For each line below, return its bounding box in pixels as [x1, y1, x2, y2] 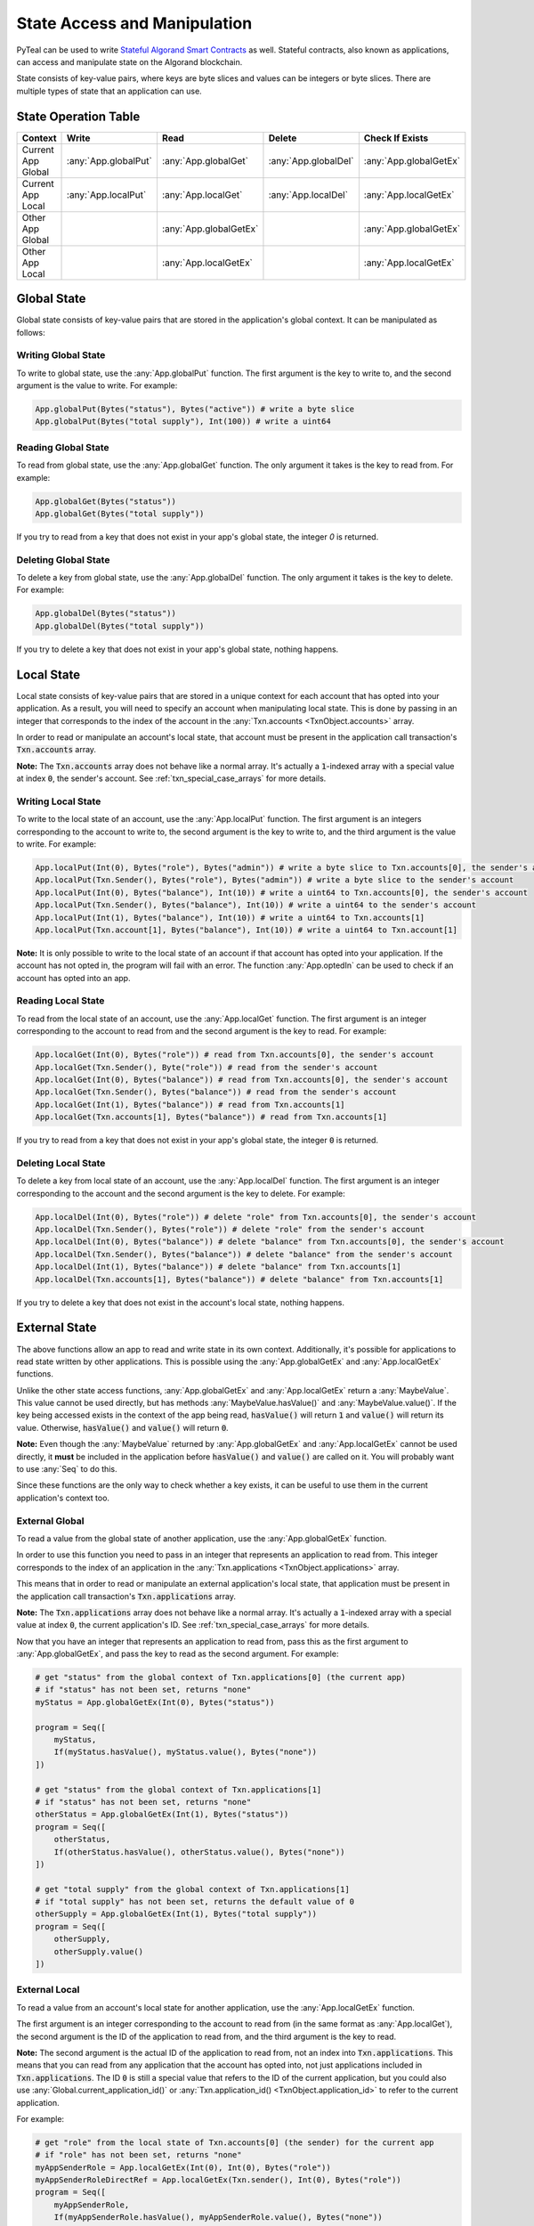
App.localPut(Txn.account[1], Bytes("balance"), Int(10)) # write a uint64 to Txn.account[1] [35, 924, 458, 935]
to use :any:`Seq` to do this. [16, 1464, 117, 1475]
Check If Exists [363, 132, 429, 144]
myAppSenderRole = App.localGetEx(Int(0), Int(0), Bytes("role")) [35, 2162, 331, 2173]
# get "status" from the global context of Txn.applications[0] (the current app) [35, 1672, 407, 1683]
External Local [16, 1984, 80, 1996]
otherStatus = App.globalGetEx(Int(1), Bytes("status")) [35, 1809, 289, 1820]
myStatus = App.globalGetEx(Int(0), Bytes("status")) [35, 1697, 275, 1707]
